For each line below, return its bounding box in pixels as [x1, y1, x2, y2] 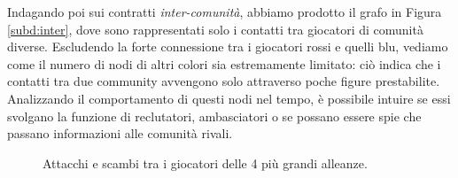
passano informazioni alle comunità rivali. [7, 124, 233, 143]
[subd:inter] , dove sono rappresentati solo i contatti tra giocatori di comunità [7, 19, 423, 38]
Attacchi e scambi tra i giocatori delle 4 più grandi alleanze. [43, 153, 368, 172]
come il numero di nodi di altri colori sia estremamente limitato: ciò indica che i [7, 54, 441, 73]
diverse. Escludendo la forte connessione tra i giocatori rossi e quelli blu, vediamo [7, 37, 448, 56]
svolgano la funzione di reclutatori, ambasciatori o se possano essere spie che [7, 106, 422, 125]
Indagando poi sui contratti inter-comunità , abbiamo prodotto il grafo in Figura [7, 3, 442, 20]
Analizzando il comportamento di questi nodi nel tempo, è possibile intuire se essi [7, 89, 451, 107]
